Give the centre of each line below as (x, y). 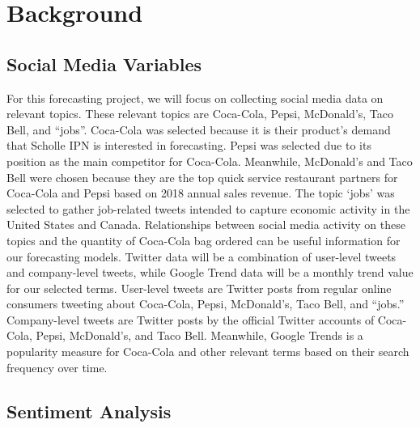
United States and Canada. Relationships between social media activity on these (206, 225)
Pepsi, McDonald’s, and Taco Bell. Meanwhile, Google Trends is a (199, 335)
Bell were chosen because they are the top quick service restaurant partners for (202, 177)
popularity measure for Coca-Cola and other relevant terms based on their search (208, 352)
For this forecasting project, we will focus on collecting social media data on (195, 97)
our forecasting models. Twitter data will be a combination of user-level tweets (202, 256)
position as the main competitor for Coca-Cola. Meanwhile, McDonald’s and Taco (210, 161)
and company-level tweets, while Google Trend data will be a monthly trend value (210, 272)
